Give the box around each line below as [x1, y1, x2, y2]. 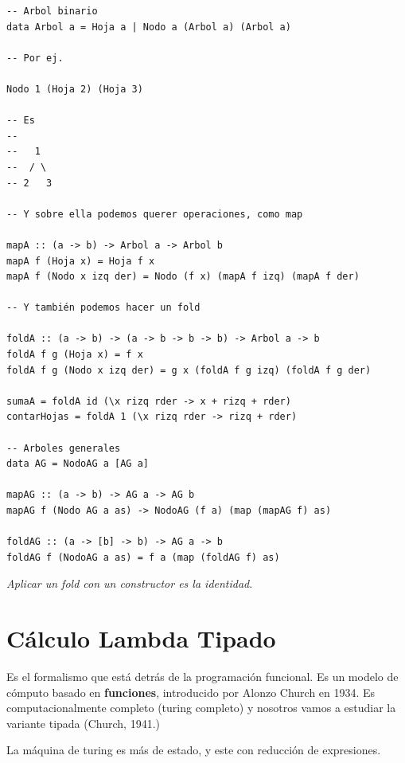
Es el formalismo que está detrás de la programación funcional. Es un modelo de [6, 668, 399, 685]
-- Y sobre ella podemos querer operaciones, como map [6, 208, 303, 220]
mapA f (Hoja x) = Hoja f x [6, 255, 155, 267]
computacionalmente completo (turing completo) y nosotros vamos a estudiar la [6, 699, 396, 716]
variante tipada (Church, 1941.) [6, 714, 160, 731]
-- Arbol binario [6, 6, 98, 17]
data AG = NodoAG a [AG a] [6, 458, 149, 470]
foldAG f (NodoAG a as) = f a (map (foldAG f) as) [6, 551, 280, 563]
